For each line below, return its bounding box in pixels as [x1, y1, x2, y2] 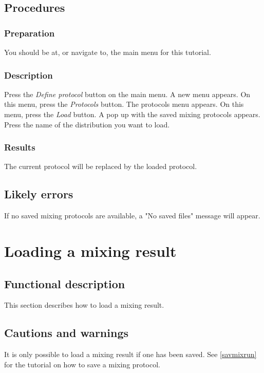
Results [4, 141, 35, 154]
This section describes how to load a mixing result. [4, 300, 164, 310]
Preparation [4, 26, 55, 39]
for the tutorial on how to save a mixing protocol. [4, 359, 160, 369]
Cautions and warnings [4, 325, 129, 341]
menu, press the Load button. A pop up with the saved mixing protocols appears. [4, 109, 260, 119]
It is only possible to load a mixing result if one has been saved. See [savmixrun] [4, 349, 257, 360]
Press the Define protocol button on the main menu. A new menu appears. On [4, 88, 251, 99]
